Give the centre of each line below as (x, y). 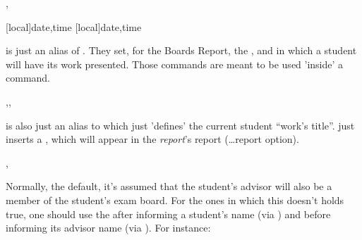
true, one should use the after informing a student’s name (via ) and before (168, 214)
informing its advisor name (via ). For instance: (108, 228)
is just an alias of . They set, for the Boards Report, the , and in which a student (181, 50)
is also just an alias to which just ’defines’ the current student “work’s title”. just (180, 125)
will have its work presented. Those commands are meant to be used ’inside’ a (175, 64)
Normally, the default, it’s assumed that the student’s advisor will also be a (169, 186)
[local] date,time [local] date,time (74, 26)
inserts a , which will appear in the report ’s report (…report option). (152, 139)
